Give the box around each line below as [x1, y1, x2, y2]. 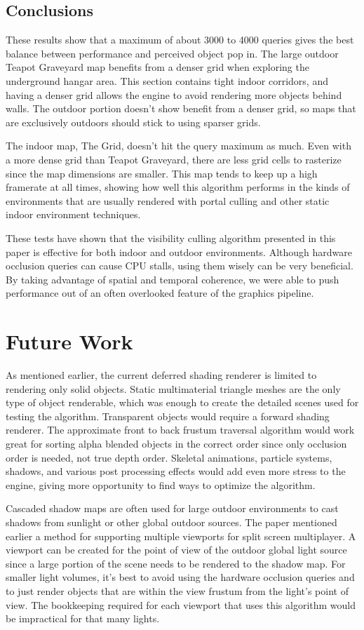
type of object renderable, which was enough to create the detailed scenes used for [6, 395, 359, 410]
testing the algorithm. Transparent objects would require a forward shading [6, 408, 330, 423]
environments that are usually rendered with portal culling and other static [6, 193, 330, 208]
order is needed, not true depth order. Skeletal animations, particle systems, [6, 450, 332, 464]
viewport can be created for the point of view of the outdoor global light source [6, 542, 347, 557]
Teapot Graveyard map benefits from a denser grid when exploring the [6, 60, 309, 74]
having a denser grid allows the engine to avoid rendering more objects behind [6, 87, 342, 102]
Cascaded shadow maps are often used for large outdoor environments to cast [6, 501, 339, 516]
